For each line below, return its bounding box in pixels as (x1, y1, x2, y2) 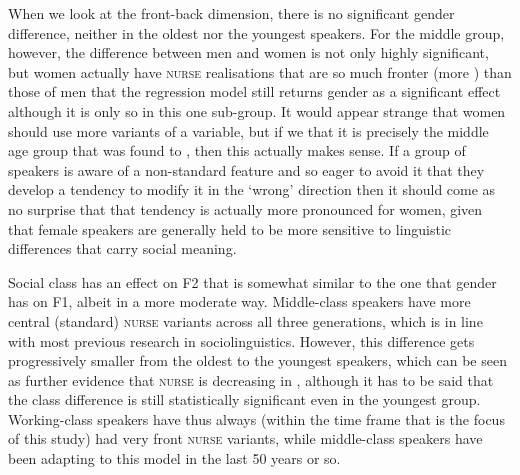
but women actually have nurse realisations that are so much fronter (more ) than (8, 61, 512, 82)
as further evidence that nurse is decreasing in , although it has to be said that (8, 369, 494, 390)
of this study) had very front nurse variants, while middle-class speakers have (8, 428, 483, 449)
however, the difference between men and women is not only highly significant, (8, 42, 489, 63)
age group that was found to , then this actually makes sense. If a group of (8, 140, 466, 161)
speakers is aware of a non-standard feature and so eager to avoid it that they (8, 159, 485, 180)
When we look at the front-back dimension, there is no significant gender (8, 3, 455, 23)
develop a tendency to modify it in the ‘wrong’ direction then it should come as (8, 179, 496, 200)
